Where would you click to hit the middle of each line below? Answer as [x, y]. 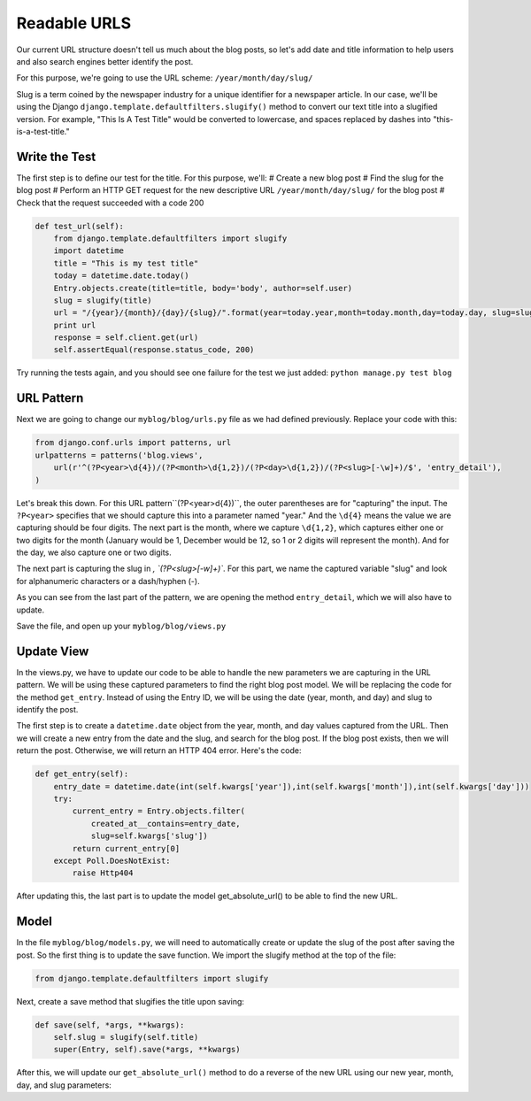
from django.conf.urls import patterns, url [133, 443]
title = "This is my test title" [126, 263]
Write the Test [56, 156]
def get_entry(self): [82, 774]
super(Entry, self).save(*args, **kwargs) [147, 1050]
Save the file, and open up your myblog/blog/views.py [121, 626]
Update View [53, 651]
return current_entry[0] [126, 848]
